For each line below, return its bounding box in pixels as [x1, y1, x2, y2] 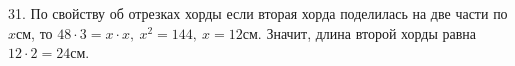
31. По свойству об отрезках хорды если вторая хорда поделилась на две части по [8, 3, 508, 23]
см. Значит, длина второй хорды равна [242, 22, 477, 43]
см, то [16, 22, 53, 43]
